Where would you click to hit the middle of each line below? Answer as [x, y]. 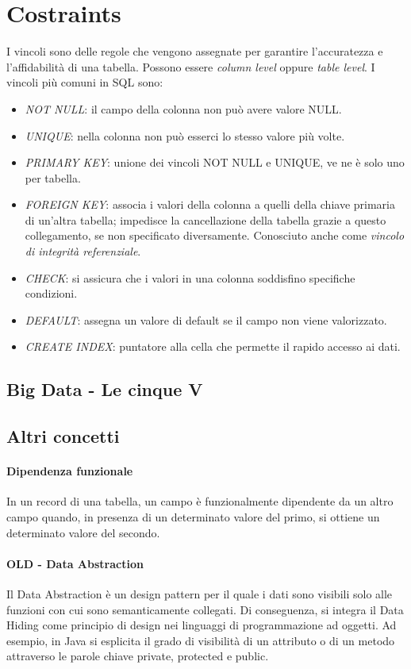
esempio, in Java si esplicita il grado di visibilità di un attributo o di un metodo [201, 640]
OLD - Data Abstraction [75, 563]
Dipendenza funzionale [70, 471]
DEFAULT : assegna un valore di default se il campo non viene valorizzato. [206, 319]
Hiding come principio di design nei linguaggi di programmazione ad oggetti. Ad [202, 625]
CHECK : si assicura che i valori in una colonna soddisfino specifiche [190, 277]
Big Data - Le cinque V [105, 389]
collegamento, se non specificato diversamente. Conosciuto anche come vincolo [215, 235]
